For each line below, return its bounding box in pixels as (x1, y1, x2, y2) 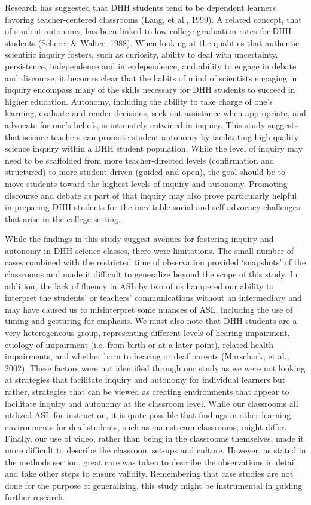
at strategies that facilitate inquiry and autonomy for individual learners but (5, 373, 286, 386)
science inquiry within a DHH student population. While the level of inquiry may (5, 142, 303, 155)
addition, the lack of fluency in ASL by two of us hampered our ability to (5, 279, 274, 292)
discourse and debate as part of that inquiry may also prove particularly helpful (5, 189, 297, 201)
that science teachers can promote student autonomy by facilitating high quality (5, 130, 299, 143)
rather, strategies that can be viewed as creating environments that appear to (5, 385, 289, 397)
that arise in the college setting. (5, 212, 121, 225)
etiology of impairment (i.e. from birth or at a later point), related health (5, 338, 274, 350)
